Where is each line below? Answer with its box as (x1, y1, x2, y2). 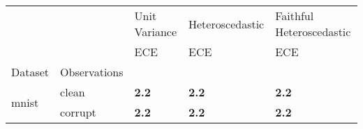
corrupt (60, 104, 96, 120)
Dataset (11, 64, 50, 80)
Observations (60, 64, 124, 80)
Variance (134, 24, 177, 40)
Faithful (275, 8, 314, 24)
